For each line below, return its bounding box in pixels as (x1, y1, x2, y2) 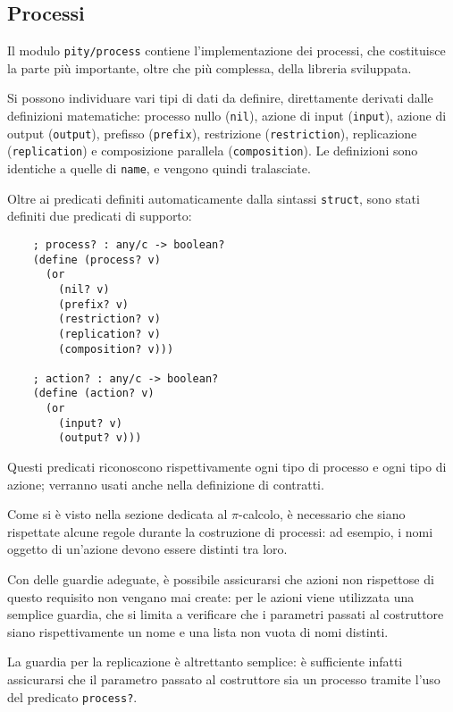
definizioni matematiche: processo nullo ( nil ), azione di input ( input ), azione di (7, 106, 447, 125)
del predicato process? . (7, 687, 138, 706)
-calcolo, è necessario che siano (239, 505, 406, 524)
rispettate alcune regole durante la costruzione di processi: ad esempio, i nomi (7, 522, 433, 540)
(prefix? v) (58, 297, 130, 311)
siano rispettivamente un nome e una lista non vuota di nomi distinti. (7, 622, 389, 641)
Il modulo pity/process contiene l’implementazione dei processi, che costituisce (7, 41, 446, 60)
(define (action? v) (32, 387, 155, 400)
